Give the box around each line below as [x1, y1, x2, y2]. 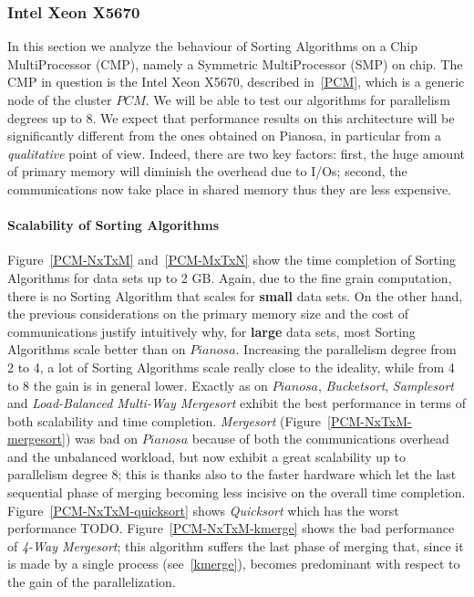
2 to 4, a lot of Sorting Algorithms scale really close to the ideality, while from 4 [7, 357, 455, 376]
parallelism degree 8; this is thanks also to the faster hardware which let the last [7, 465, 457, 484]
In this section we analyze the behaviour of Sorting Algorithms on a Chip [7, 37, 417, 56]
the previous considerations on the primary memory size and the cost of [7, 304, 409, 323]
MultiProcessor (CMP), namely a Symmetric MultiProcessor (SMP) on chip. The [7, 54, 463, 73]
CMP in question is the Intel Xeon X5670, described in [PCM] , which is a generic [7, 72, 465, 91]
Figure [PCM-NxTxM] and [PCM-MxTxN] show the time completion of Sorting [7, 250, 456, 269]
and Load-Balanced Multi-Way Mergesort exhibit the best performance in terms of [7, 393, 466, 413]
